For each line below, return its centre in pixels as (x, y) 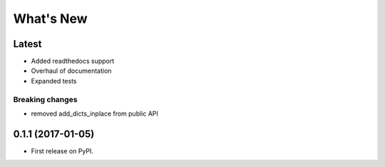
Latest (27, 44)
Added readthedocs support (73, 61)
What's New (51, 19)
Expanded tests (54, 81)
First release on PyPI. (62, 151)
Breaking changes (45, 99)
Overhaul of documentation (71, 71)
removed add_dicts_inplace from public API (94, 113)
